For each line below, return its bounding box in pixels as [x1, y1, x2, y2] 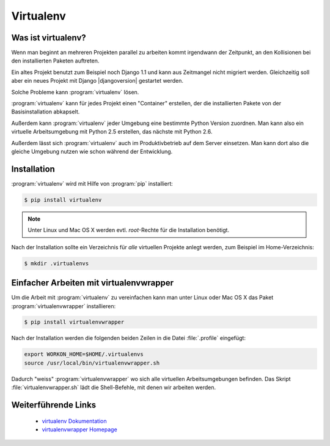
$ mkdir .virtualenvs [24, 260, 89, 266]
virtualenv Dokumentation [42, 417, 107, 425]
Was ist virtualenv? [11, 32, 87, 43]
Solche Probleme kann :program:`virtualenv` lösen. [11, 88, 139, 96]
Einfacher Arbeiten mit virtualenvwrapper [11, 278, 174, 288]
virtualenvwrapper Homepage [42, 426, 117, 433]
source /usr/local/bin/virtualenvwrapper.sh [24, 359, 160, 366]
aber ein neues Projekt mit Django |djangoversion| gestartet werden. [11, 77, 183, 85]
